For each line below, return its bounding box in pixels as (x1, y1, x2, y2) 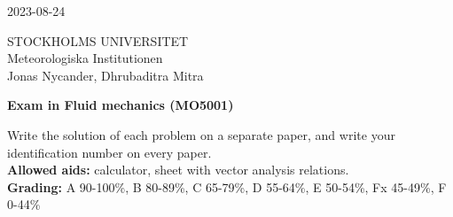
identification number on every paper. (7, 143, 212, 161)
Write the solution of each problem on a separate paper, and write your (7, 125, 395, 143)
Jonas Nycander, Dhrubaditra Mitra (7, 66, 204, 84)
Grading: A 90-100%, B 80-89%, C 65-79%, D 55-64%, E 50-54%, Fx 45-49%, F (7, 177, 447, 196)
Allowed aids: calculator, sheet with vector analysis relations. (7, 160, 349, 179)
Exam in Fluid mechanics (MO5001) (7, 96, 234, 114)
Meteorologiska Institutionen (7, 49, 163, 67)
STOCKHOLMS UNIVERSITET (7, 31, 189, 50)
